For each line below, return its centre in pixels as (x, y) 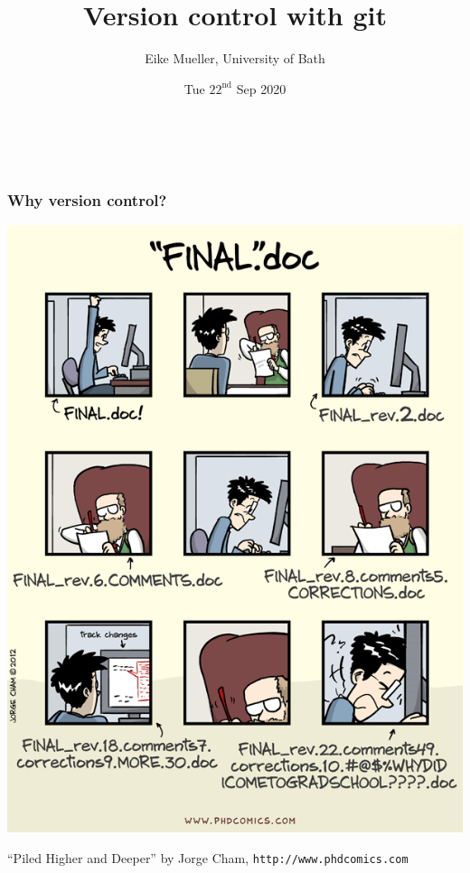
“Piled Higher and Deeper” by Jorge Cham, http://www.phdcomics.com (208, 858)
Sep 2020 (261, 88)
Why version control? (87, 200)
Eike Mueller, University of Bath (235, 58)
